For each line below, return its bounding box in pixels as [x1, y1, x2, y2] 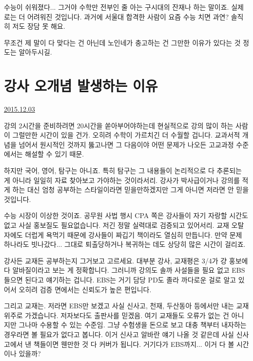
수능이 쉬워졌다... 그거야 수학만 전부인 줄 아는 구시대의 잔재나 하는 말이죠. [4, 2, 229, 12]
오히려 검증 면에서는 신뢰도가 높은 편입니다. [19, 284, 152, 294]
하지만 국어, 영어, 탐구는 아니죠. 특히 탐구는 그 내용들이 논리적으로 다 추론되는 [4, 165, 242, 176]
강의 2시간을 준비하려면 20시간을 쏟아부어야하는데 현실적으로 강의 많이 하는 [4, 120, 234, 130]
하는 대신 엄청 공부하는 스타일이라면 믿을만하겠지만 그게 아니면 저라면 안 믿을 [12, 184, 249, 195]
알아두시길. [19, 47, 52, 57]
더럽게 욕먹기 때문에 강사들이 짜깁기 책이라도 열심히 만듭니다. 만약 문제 [25, 229, 242, 240]
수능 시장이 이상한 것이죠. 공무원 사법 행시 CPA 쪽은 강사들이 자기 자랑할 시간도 [4, 210, 248, 221]
